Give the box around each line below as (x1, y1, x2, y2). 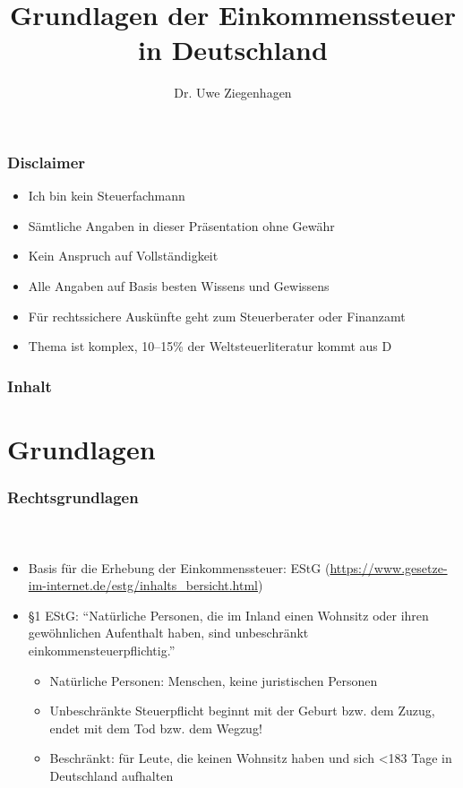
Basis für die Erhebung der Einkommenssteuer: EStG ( (28, 558, 330, 577)
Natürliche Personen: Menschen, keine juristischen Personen (49, 671, 378, 689)
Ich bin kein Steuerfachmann (28, 186, 185, 205)
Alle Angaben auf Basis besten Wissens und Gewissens (28, 276, 330, 295)
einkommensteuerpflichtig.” (28, 641, 176, 659)
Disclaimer (7, 150, 86, 173)
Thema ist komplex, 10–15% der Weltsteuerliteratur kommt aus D (28, 337, 392, 355)
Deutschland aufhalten (49, 766, 174, 784)
